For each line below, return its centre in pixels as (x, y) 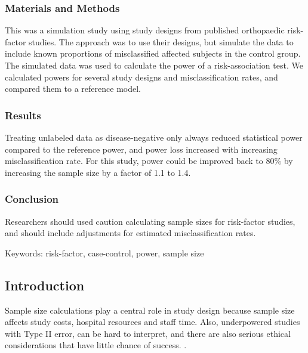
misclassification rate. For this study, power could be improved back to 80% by (149, 161)
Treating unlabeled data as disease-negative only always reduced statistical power (154, 137)
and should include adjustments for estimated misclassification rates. (130, 233)
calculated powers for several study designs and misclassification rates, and (141, 77)
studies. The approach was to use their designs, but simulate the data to (161, 41)
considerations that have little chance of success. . (96, 345)
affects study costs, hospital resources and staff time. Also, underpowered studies (153, 322)
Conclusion (32, 199)
